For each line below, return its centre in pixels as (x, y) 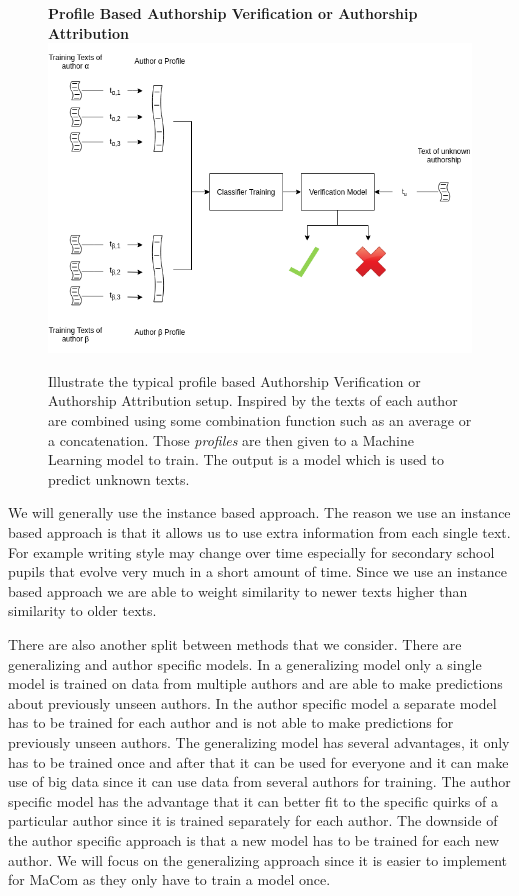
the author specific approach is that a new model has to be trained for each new (254, 839)
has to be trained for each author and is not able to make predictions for (231, 722)
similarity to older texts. (82, 610)
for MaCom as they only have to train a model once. (169, 879)
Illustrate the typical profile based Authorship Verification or (234, 380)
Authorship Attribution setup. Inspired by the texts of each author (253, 400)
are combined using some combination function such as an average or (260, 420)
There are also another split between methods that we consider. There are (235, 643)
